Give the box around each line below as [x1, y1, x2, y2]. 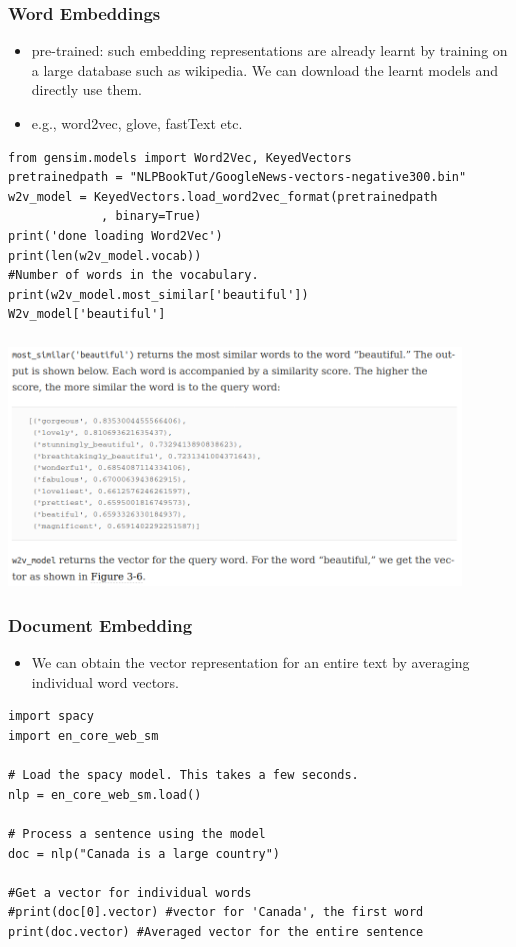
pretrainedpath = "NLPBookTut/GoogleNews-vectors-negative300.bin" [8, 170, 467, 185]
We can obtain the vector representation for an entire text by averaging [31, 652, 470, 673]
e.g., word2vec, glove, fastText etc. [31, 113, 243, 133]
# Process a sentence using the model [8, 827, 266, 841]
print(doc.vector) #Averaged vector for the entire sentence [8, 924, 424, 939]
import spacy [8, 709, 94, 724]
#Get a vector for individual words [8, 885, 252, 900]
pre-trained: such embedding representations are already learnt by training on [31, 40, 508, 61]
